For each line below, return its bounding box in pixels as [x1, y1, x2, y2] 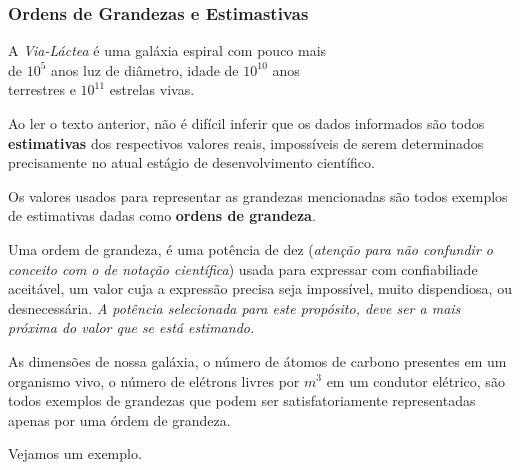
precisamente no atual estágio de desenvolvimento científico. [8, 152, 375, 173]
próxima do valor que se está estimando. [8, 317, 255, 338]
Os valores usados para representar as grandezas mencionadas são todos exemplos [8, 185, 508, 206]
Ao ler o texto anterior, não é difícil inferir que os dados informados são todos [8, 113, 485, 133]
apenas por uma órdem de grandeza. [8, 409, 231, 430]
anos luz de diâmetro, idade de [51, 59, 239, 80]
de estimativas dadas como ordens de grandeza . [8, 205, 316, 226]
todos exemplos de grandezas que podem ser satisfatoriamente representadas [8, 390, 476, 411]
